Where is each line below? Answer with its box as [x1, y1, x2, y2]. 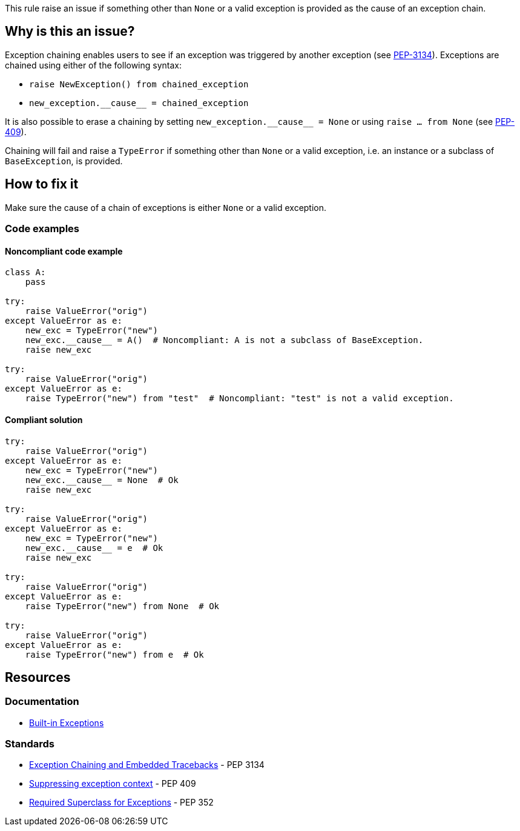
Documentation [5, 695, 79, 708]
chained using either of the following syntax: [5, 59, 182, 70]
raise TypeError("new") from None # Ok [25, 601, 220, 611]
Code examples [5, 222, 80, 235]
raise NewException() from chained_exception [29, 79, 249, 89]
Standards [5, 738, 55, 750]
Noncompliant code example [5, 245, 123, 256]
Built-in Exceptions [29, 717, 104, 728]
